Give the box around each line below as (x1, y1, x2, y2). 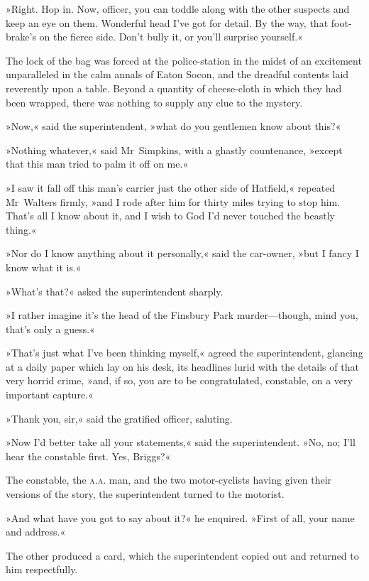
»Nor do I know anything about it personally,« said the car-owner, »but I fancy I (6, 246, 359, 261)
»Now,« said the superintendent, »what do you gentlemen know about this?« (6, 119, 341, 134)
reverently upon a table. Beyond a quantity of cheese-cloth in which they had (6, 80, 342, 95)
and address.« (6, 524, 66, 539)
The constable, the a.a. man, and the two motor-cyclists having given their (6, 472, 332, 487)
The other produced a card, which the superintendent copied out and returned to (6, 548, 359, 563)
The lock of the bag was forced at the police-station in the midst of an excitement (6, 53, 362, 67)
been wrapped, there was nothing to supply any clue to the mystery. (6, 94, 303, 109)
